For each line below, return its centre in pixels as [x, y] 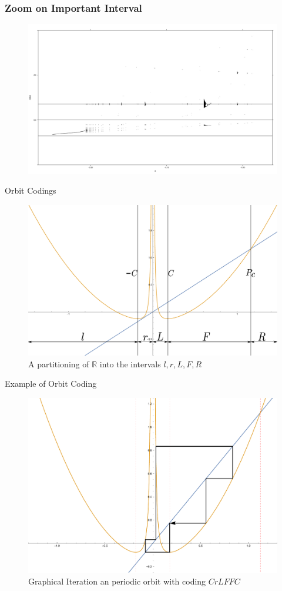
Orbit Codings [31, 190]
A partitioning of [59, 363]
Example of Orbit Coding [51, 384]
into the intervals [130, 363]
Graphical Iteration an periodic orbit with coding [117, 581]
